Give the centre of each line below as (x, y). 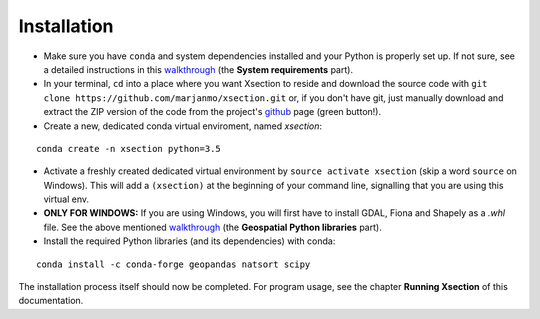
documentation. (51, 301)
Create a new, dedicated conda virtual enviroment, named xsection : (183, 126)
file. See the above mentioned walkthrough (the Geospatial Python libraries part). (212, 227)
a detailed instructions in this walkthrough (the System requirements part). (198, 69)
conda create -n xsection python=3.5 (129, 148)
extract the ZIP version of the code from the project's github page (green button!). (212, 112)
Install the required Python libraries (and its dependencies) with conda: (189, 241)
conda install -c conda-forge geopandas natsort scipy (173, 264)
